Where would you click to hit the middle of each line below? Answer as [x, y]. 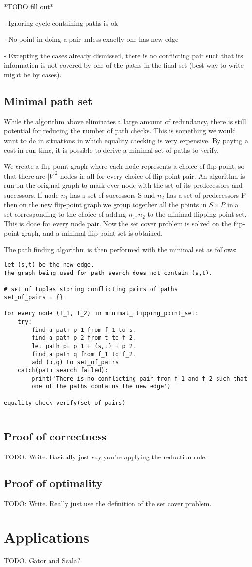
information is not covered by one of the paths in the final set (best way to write [124, 65]
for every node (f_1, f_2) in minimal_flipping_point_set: [101, 314]
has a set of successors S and [113, 194]
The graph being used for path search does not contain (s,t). [108, 273]
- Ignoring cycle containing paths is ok [61, 23]
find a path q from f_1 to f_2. [84, 354]
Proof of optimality [53, 483]
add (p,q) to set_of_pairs [75, 362]
